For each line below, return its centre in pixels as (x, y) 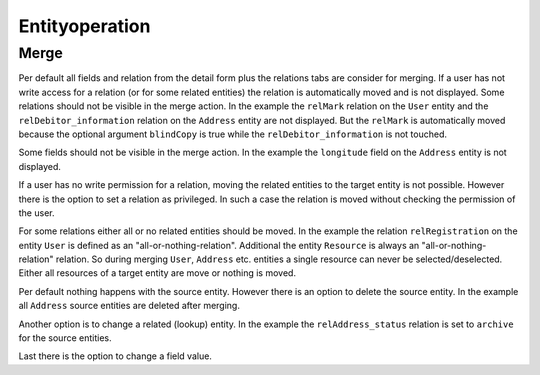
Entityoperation (84, 26)
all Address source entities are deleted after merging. (129, 306)
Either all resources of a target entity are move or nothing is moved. (157, 273)
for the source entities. (65, 338)
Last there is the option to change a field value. (115, 356)
